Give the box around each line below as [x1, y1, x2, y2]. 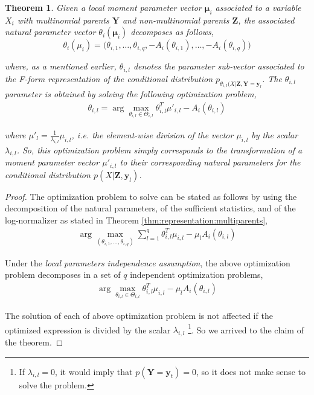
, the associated [238, 13, 295, 26]
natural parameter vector [5, 25, 96, 38]
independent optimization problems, [130, 268, 263, 281]
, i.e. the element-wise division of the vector [71, 128, 234, 141]
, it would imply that [55, 365, 133, 377]
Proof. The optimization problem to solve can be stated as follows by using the [5, 190, 297, 202]
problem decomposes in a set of [5, 268, 121, 281]
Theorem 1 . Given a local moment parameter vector [5, 1, 202, 13]
